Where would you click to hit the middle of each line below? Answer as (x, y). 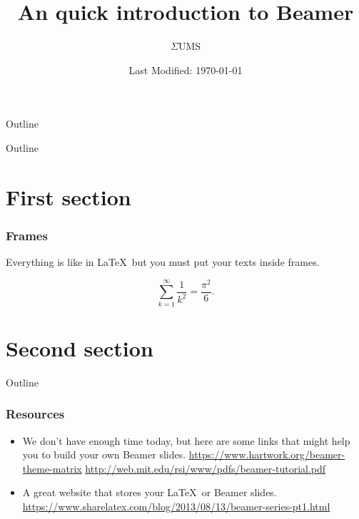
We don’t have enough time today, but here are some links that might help (186, 440)
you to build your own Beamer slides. (104, 454)
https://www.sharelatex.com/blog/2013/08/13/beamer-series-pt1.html (176, 506)
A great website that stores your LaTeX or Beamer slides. (150, 492)
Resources (35, 414)
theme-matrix (52, 468)
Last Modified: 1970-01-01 (186, 70)
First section (69, 196)
